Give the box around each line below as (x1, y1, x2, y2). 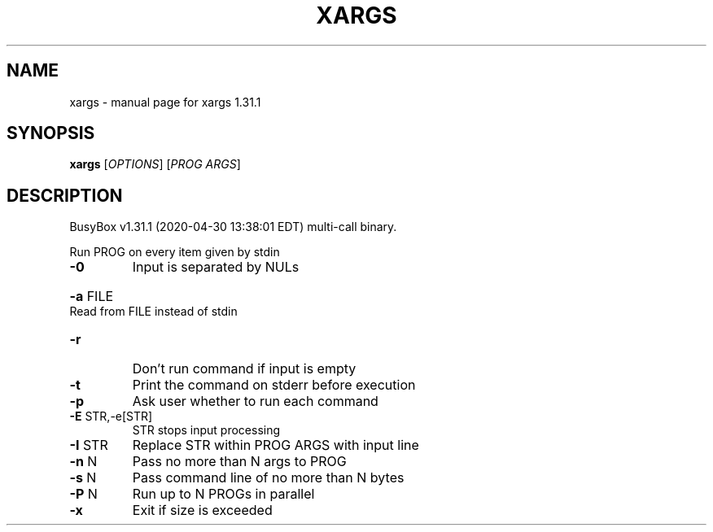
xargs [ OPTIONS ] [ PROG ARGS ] (69, 157, 241, 172)
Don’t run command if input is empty (132, 360, 356, 377)
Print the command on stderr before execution (132, 377, 416, 394)
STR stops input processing (132, 423, 281, 438)
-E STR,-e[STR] (69, 409, 153, 424)
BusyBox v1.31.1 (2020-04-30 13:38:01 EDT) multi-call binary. (69, 220, 397, 234)
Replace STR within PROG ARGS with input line (132, 437, 419, 454)
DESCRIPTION (7, 185, 123, 206)
